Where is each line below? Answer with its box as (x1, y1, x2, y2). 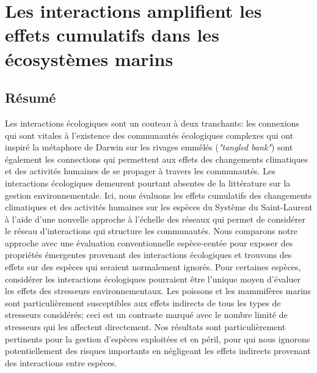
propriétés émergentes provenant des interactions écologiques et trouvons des (5, 248, 292, 261)
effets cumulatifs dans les (5, 22, 219, 47)
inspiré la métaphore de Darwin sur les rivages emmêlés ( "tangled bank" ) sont (5, 141, 293, 153)
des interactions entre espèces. (5, 356, 117, 369)
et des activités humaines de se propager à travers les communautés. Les (5, 164, 275, 177)
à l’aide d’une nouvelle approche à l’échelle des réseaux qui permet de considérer (5, 212, 305, 225)
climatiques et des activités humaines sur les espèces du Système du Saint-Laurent (5, 201, 313, 213)
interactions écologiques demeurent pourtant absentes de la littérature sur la (5, 176, 291, 189)
